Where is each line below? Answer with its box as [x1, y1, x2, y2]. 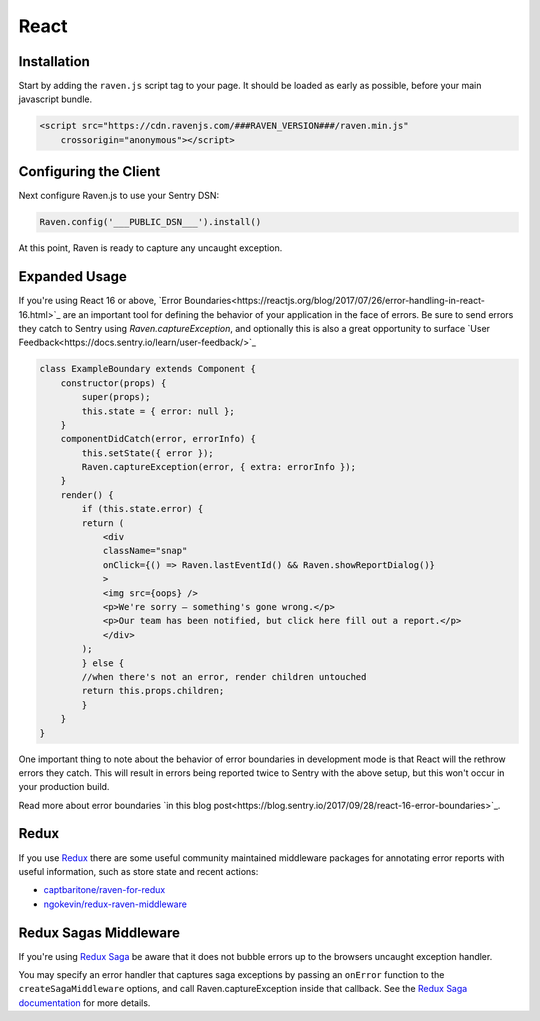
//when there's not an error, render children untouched [81, 671, 367, 682]
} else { [81, 657, 125, 669]
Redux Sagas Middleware [18, 924, 180, 941]
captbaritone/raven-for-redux [43, 884, 166, 896]
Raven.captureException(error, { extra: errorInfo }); [81, 461, 357, 473]
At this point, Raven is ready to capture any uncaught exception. [18, 242, 283, 254]
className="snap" [102, 545, 188, 557]
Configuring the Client [18, 163, 161, 180]
